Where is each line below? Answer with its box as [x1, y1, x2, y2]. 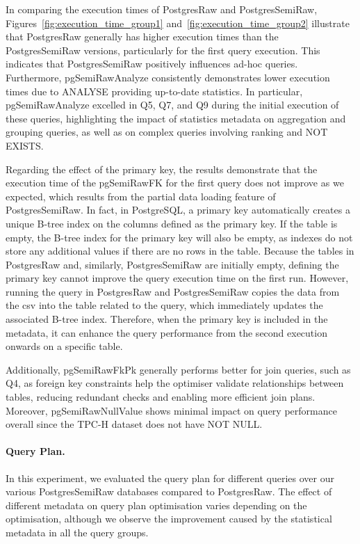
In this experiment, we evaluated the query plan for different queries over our [6, 470, 334, 485]
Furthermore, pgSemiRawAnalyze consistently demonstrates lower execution [6, 70, 330, 84]
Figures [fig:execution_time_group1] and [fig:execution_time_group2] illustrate [6, 15, 350, 30]
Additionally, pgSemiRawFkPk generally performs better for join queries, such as [6, 362, 351, 376]
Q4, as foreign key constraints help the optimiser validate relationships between [6, 376, 344, 390]
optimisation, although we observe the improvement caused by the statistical [6, 511, 332, 526]
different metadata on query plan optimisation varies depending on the [6, 497, 307, 512]
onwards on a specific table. [6, 339, 123, 353]
